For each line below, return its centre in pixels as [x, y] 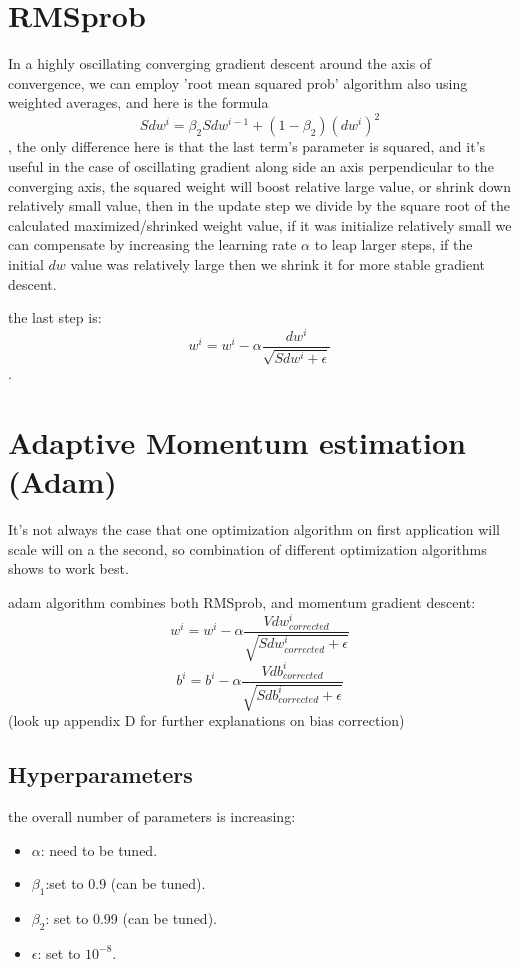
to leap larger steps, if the [393, 244]
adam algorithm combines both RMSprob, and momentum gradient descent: [242, 601]
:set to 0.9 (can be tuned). [125, 883]
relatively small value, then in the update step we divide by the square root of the [259, 205]
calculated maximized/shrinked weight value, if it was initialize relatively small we [260, 224]
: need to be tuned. [99, 849]
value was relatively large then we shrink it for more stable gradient [278, 263]
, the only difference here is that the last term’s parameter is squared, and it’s [247, 146]
